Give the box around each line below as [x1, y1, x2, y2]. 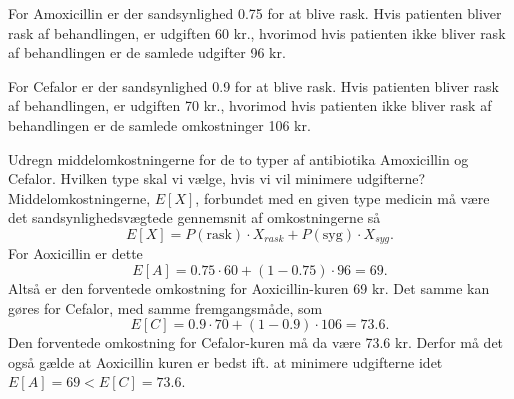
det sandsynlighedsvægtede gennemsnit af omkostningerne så [8, 207, 381, 228]
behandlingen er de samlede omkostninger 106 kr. [8, 114, 311, 135]
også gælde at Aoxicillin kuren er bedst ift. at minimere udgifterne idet [8, 351, 443, 372]
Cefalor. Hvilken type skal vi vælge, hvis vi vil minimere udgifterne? [8, 168, 426, 189]
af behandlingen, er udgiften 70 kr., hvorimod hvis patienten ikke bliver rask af [8, 95, 492, 116]
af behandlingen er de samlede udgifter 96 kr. [8, 42, 286, 63]
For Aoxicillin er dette [8, 243, 143, 264]
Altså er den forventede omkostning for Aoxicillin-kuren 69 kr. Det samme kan [8, 277, 490, 298]
